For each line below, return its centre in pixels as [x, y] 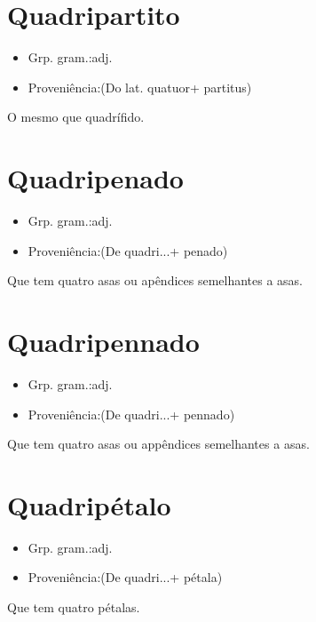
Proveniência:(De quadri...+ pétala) [125, 577]
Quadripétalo [89, 504]
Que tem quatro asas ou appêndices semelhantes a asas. [158, 444]
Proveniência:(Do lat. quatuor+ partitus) [140, 87]
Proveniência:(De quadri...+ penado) [128, 250]
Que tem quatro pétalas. [74, 607]
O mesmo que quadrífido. [76, 117]
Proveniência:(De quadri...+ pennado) [131, 414]
